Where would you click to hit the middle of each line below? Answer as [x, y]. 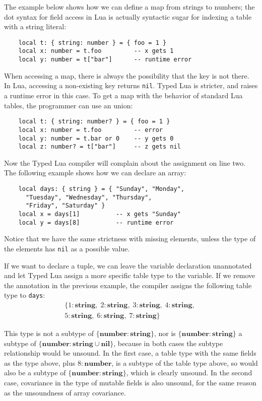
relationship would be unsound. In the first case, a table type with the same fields [130, 353]
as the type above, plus [40, 362]
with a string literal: [35, 26]
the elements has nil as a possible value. [67, 248]
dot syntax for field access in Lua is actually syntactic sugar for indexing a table [128, 16]
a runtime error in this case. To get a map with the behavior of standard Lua [123, 95]
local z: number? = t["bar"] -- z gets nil [100, 147]
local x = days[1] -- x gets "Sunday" [100, 214]
